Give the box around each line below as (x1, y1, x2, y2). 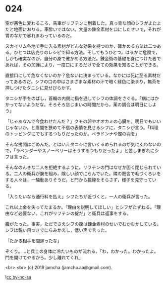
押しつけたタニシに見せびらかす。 (5, 85, 74, 91)
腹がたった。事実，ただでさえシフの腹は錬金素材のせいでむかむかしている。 (5, 221, 162, 227)
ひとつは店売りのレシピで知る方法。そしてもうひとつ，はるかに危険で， (13, 49, 160, 55)
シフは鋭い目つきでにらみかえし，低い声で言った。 (5, 227, 110, 233)
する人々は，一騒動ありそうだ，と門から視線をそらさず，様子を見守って (5, 177, 152, 183)
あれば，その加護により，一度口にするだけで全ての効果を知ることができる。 (5, 62, 161, 68)
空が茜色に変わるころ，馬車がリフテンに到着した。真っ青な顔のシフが (5, 20, 149, 26)
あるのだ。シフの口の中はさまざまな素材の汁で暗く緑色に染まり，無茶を (13, 78, 161, 85)
